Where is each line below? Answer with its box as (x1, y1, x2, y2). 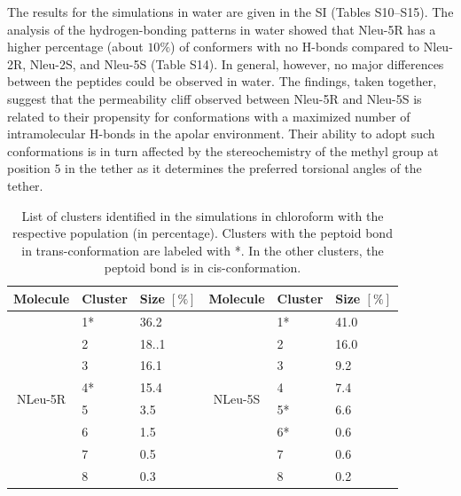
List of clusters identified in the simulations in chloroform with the (21, 206, 384, 224)
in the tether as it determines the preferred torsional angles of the (65, 159, 422, 177)
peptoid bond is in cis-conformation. (104, 258, 301, 277)
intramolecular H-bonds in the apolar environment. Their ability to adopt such (7, 124, 435, 143)
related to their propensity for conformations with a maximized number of (7, 106, 410, 125)
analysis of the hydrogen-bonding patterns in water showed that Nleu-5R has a (7, 20, 436, 38)
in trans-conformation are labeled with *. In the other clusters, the (21, 240, 384, 259)
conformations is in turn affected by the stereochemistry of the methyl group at (7, 141, 439, 160)
